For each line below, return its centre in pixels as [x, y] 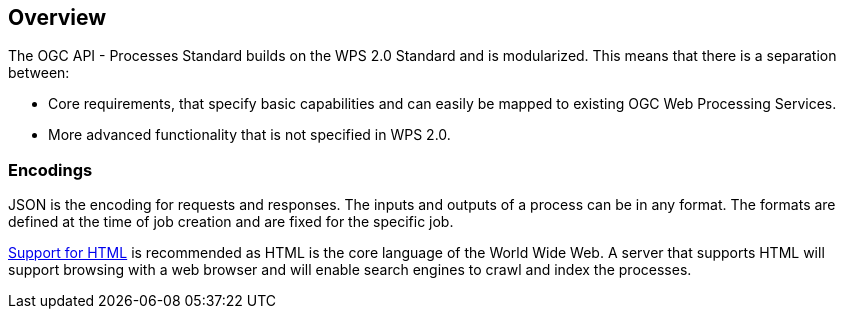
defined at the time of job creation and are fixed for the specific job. [231, 222]
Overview [57, 17]
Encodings [50, 169]
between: [39, 73]
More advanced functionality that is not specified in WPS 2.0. [249, 135]
